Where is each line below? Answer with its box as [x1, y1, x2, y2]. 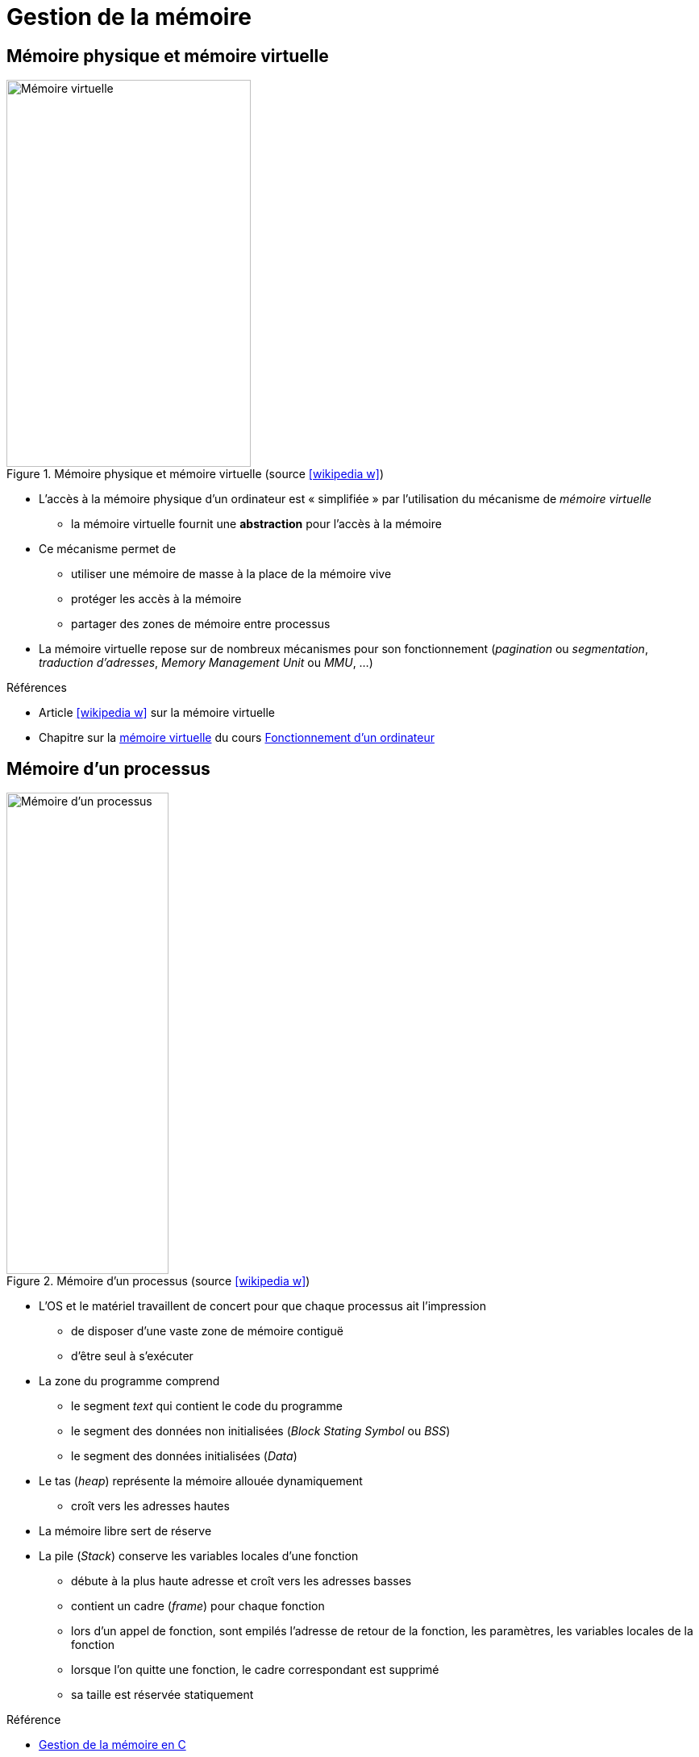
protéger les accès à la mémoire [71, 592, 242, 606]
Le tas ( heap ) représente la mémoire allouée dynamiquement [39, 1474, 363, 1488]
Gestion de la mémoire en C [39, 1738, 186, 1752]
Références [6, 681, 67, 695]
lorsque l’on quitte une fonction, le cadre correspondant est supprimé [71, 1663, 439, 1677]
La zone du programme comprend [39, 1374, 220, 1389]
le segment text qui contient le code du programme [71, 1399, 343, 1414]
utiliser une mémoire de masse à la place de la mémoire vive [71, 567, 392, 581]
